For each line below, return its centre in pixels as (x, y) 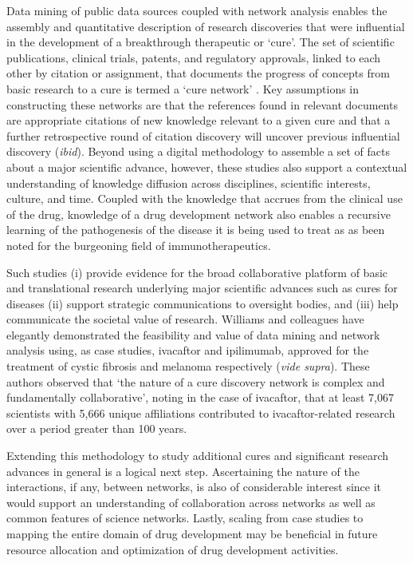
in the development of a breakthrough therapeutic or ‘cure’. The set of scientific (201, 42)
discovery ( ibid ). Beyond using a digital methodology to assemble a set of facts (198, 151)
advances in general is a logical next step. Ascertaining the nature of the (183, 471)
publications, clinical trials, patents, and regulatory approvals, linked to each (194, 57)
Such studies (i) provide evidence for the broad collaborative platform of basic (197, 272)
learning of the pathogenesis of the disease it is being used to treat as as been (196, 230)
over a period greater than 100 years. (97, 428)
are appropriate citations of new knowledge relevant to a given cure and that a (199, 120)
